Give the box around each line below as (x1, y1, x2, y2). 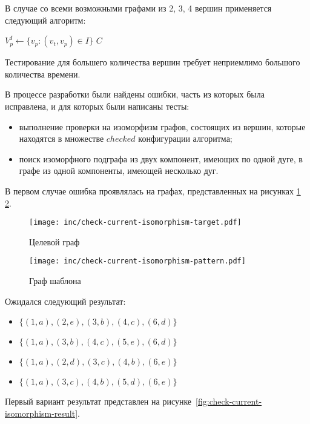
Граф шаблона (29, 274, 81, 287)
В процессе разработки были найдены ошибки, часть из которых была (5, 88, 265, 101)
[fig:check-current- (196, 395, 262, 408)
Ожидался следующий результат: (5, 294, 126, 307)
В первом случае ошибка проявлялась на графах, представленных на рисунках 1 (5, 184, 301, 197)
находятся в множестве (19, 132, 104, 145)
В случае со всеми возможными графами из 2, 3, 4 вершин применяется (5, 2, 272, 14)
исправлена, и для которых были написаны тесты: (5, 99, 190, 112)
